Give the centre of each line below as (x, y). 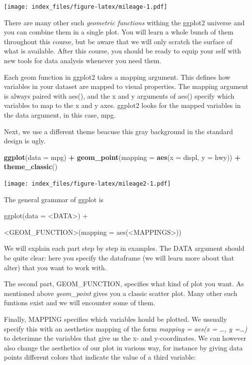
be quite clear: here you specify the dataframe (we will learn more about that (119, 258)
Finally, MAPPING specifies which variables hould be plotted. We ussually (116, 319)
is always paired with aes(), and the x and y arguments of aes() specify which (119, 96)
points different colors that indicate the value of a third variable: (100, 357)
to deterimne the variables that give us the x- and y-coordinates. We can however (125, 338)
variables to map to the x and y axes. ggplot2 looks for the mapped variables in (122, 105)
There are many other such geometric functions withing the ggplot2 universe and (124, 22)
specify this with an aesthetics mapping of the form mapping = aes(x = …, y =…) (126, 328)
